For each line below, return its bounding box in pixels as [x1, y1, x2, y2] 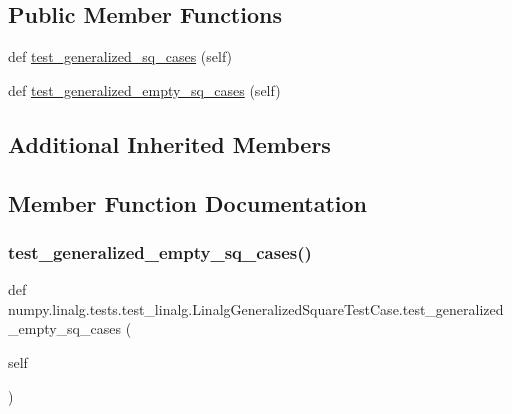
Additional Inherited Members [8, 128, 331, 159]
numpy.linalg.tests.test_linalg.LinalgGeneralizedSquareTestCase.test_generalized [8, 298, 504, 319]
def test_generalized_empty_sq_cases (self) [8, 79, 281, 100]
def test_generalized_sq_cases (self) [8, 46, 233, 67]
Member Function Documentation [8, 187, 368, 218]
